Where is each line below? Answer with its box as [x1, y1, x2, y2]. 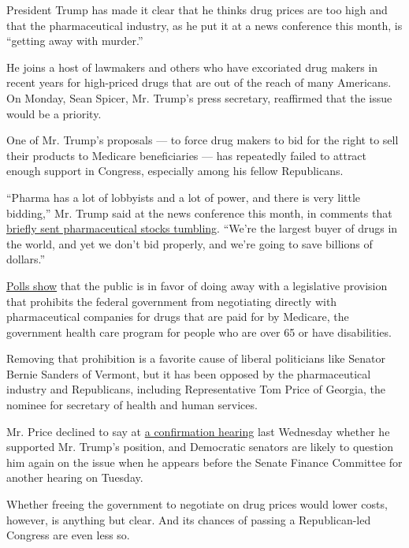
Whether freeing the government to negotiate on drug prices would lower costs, [6, 496, 388, 513]
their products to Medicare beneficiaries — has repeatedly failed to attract [6, 147, 367, 163]
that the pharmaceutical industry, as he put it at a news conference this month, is [6, 17, 403, 33]
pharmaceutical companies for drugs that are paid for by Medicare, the [6, 308, 349, 325]
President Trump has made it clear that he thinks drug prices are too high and [6, 2, 388, 17]
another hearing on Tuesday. [6, 469, 143, 486]
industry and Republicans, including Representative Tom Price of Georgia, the [6, 381, 385, 397]
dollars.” [6, 251, 46, 267]
